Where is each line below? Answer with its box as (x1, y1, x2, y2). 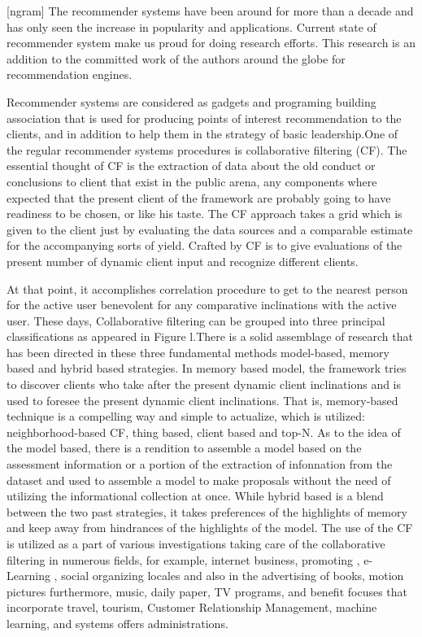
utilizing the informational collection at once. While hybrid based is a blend (7, 487, 384, 504)
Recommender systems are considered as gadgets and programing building (7, 93, 376, 110)
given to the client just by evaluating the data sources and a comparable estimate (7, 220, 413, 238)
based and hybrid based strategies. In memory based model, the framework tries (7, 360, 407, 377)
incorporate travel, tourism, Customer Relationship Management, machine (7, 599, 377, 616)
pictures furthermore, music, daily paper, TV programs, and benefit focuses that (7, 582, 408, 600)
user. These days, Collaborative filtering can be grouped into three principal (7, 312, 385, 329)
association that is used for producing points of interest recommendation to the (7, 109, 402, 126)
